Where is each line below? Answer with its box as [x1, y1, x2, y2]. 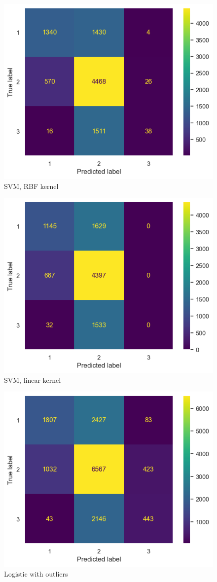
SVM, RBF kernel [4, 181, 59, 191]
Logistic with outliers [4, 568, 68, 579]
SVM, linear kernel [4, 374, 61, 385]
